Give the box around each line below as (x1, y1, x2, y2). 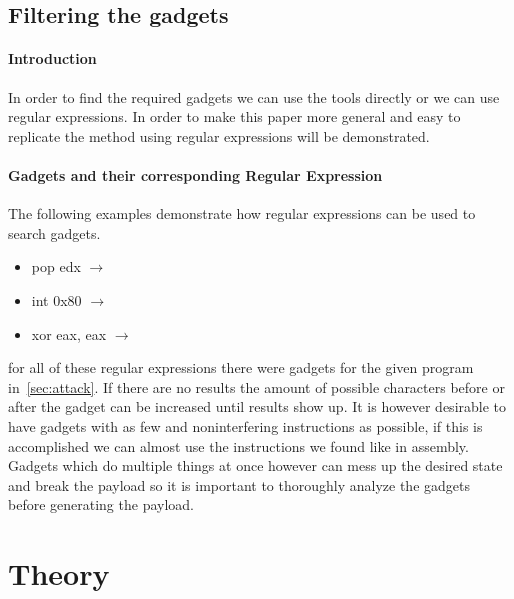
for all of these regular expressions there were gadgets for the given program (8, 357, 474, 378)
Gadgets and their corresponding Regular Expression (8, 164, 383, 185)
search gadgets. (8, 222, 101, 243)
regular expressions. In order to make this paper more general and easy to (8, 106, 461, 127)
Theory (8, 553, 110, 594)
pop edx (31, 256, 81, 277)
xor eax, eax (31, 323, 107, 344)
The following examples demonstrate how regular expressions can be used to (8, 203, 476, 224)
